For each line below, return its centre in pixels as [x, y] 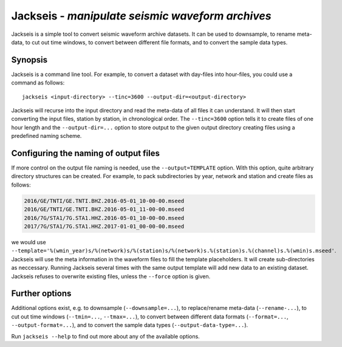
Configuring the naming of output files [86, 153]
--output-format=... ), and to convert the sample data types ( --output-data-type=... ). [130, 325]
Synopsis [29, 60]
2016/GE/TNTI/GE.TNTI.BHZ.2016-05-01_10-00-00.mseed [104, 201]
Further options [41, 294]
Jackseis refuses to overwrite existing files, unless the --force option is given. [111, 276]
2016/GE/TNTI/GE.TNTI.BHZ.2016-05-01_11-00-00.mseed [104, 209]
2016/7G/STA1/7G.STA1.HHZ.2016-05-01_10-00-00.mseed [104, 218]
